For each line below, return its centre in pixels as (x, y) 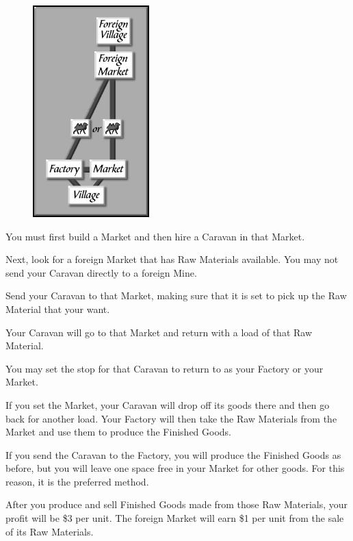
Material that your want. (58, 309)
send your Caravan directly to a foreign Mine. (101, 272)
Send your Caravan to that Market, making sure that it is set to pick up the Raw (176, 295)
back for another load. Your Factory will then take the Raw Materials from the (171, 418)
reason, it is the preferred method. (77, 481)
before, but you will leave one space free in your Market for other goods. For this (175, 468)
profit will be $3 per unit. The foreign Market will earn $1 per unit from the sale (175, 518)
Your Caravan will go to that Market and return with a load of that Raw (159, 332)
